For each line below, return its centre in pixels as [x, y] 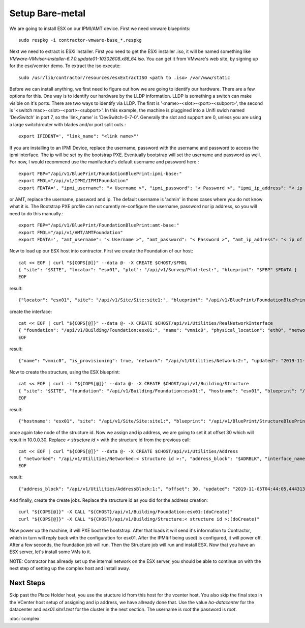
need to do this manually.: [36, 213]
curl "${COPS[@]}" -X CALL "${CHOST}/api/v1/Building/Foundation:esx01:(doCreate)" [126, 512]
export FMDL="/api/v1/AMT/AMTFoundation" [71, 232]
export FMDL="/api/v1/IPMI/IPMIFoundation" [73, 181]
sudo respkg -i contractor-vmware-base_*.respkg [80, 40]
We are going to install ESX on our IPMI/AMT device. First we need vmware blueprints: [100, 28]
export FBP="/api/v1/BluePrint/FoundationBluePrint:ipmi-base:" [100, 174]
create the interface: [31, 311]
